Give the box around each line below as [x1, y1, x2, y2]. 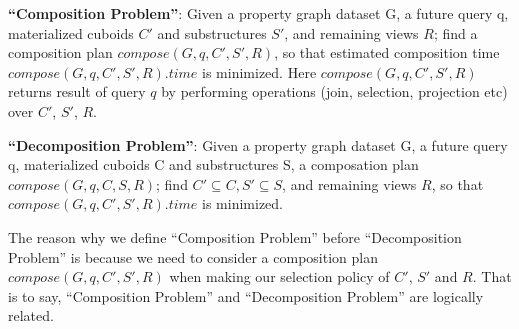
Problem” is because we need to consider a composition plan [8, 246, 378, 267]
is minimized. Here [202, 61, 317, 82]
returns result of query [8, 81, 146, 102]
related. [8, 305, 54, 326]
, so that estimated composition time [274, 42, 500, 63]
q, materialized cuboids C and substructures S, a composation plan [8, 154, 419, 175]
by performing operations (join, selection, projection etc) [161, 81, 508, 102]
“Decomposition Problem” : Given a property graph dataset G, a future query [8, 134, 508, 155]
